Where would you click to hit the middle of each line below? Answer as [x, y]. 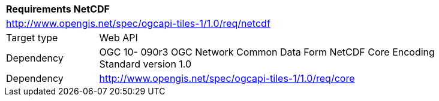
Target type [32, 38]
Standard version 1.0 [145, 64]
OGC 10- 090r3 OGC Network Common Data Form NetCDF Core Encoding [267, 52]
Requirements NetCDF [58, 9]
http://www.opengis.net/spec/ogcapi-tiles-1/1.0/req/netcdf [138, 23]
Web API [118, 38]
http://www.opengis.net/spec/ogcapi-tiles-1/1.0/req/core [227, 78]
